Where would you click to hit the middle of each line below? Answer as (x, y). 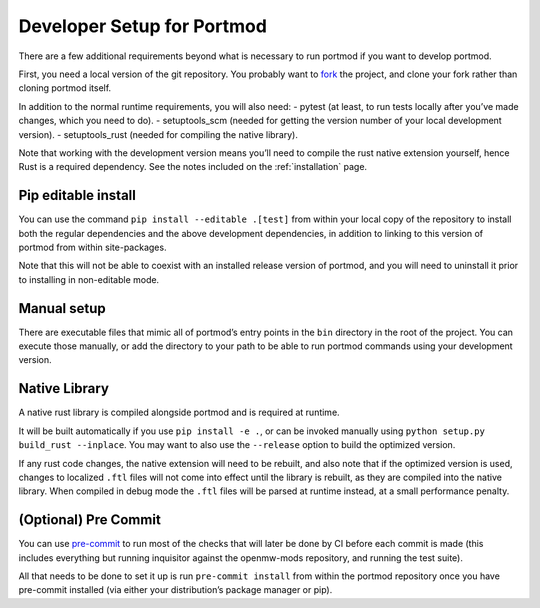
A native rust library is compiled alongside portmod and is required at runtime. (179, 412)
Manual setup (62, 308)
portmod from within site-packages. (92, 247)
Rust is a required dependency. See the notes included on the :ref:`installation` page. (193, 167)
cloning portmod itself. (65, 88)
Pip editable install (77, 195)
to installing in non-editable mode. (89, 279)
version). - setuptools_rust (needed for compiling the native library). (158, 134)
